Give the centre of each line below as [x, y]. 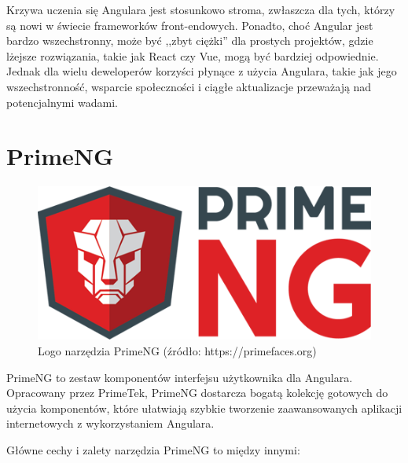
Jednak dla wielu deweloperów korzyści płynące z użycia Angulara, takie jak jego [202, 71]
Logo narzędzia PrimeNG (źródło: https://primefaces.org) [177, 350]
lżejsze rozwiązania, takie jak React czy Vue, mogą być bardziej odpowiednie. [193, 55]
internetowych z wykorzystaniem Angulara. [110, 423]
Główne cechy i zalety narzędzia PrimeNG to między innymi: [153, 449]
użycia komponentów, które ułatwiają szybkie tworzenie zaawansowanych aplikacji [204, 408]
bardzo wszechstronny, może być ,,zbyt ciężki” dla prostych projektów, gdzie [190, 40]
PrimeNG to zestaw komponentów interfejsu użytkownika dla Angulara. [180, 377]
